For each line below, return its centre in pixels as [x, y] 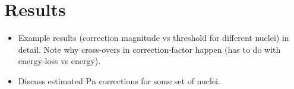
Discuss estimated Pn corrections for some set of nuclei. [119, 80]
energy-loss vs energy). [59, 61]
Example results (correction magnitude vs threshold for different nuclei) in [154, 38]
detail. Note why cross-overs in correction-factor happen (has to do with [149, 49]
